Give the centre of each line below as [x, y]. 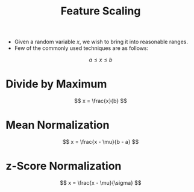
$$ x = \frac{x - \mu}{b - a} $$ [101, 142]
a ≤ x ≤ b [101, 60]
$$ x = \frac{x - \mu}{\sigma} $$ [101, 183]
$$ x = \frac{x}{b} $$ [101, 101]
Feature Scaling [101, 11]
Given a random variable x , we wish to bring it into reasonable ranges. [101, 42]
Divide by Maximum [56, 84]
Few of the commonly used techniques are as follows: [81, 48]
